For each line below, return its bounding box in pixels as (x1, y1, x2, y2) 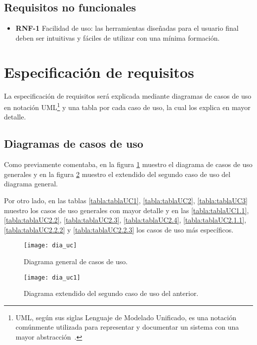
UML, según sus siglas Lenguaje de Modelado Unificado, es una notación (15, 312, 236, 322)
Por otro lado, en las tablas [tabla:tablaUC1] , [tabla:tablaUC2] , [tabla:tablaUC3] (4, 195, 248, 205)
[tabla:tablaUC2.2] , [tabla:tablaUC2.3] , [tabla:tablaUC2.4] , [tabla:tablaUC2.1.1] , (4, 215, 247, 225)
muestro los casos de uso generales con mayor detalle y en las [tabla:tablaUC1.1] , (4, 205, 249, 215)
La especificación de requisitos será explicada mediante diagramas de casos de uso (4, 90, 252, 101)
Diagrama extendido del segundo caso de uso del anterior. (24, 288, 199, 298)
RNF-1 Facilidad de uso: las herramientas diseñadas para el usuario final (15, 23, 239, 33)
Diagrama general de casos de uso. (24, 256, 128, 266)
